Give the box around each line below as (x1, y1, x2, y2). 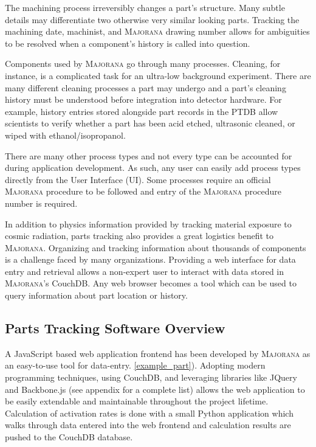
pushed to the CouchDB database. (5, 431, 133, 443)
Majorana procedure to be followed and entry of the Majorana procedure (5, 185, 282, 198)
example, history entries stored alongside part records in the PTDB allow (5, 105, 278, 117)
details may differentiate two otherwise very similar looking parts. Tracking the (5, 13, 300, 26)
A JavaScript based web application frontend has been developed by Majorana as (5, 347, 311, 359)
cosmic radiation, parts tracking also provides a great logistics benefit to (5, 229, 274, 242)
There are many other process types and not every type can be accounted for (5, 149, 292, 162)
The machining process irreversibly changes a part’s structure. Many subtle (5, 1, 285, 13)
